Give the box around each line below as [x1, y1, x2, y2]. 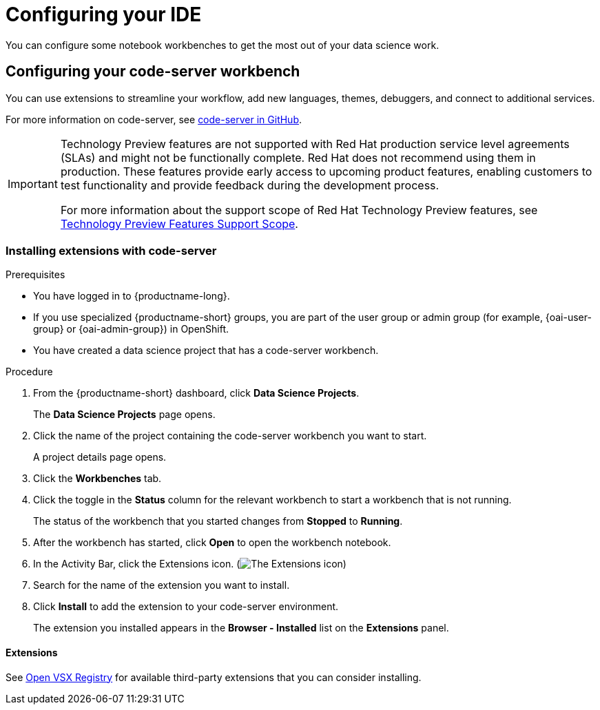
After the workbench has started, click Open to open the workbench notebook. [33, 536, 391, 549]
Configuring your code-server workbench [6, 63, 300, 81]
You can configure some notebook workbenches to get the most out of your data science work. [6, 39, 439, 51]
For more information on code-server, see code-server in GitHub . [6, 113, 302, 125]
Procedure [6, 366, 53, 378]
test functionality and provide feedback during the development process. [60, 178, 439, 192]
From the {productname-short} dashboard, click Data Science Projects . [33, 387, 360, 399]
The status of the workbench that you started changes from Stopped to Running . [33, 515, 403, 528]
